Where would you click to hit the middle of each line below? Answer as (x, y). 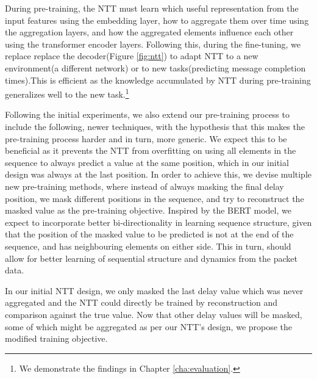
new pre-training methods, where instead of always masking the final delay (144, 186)
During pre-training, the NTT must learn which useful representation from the (152, 8)
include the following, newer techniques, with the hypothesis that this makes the (155, 126)
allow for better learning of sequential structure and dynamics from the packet (151, 258)
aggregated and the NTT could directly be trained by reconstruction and (141, 302)
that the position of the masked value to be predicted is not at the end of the (149, 234)
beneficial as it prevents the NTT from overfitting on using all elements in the (151, 150)
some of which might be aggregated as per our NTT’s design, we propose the (149, 326)
